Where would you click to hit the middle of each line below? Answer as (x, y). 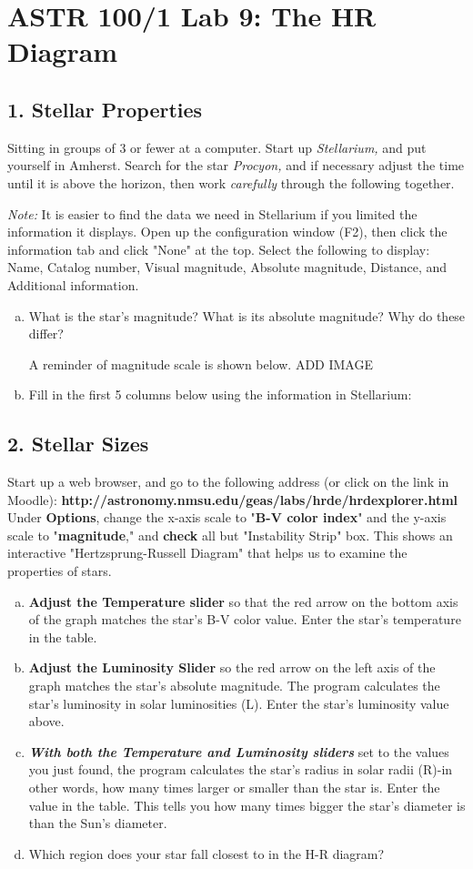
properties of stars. (60, 571)
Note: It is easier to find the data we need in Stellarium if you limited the (212, 213)
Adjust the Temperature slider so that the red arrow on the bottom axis (243, 601)
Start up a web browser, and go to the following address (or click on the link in (228, 482)
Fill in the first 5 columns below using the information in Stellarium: (220, 394)
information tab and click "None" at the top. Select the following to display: (219, 249)
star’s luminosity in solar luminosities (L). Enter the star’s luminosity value (239, 703)
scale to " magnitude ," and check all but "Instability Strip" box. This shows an (230, 535)
